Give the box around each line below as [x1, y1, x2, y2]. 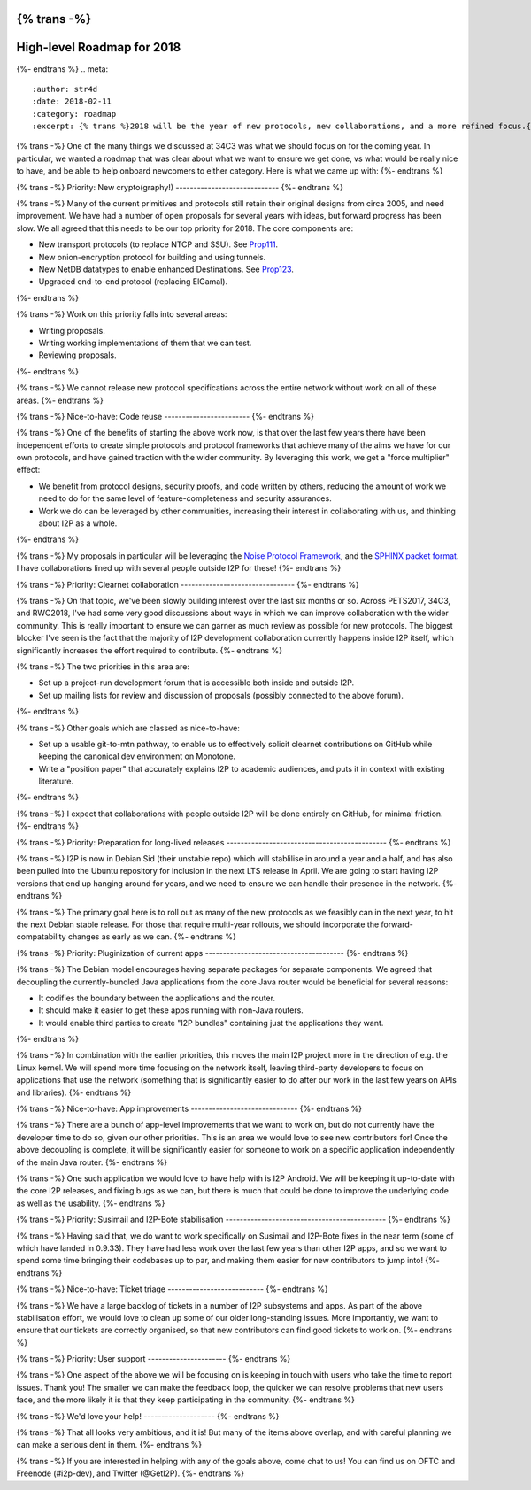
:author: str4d [32, 84, 98, 94]
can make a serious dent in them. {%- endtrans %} [16, 1440, 203, 1450]
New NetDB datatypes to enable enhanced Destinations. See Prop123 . [38, 264, 294, 274]
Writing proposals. [38, 325, 105, 336]
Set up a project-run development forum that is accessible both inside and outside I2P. [38, 677, 355, 688]
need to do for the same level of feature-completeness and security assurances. [38, 493, 332, 504]
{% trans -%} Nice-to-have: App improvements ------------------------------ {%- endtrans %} [16, 1103, 363, 1115]
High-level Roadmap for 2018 [16, 40, 181, 55]
